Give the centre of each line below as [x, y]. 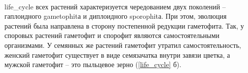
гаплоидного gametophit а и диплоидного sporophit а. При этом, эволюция [116, 16]
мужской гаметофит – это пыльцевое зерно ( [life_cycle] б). [93, 64]
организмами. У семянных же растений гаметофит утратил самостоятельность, [123, 45]
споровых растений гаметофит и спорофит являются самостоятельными [112, 35]
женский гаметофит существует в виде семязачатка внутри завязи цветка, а [117, 55]
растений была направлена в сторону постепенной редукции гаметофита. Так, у [124, 25]
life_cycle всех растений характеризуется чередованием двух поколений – [115, 6]
